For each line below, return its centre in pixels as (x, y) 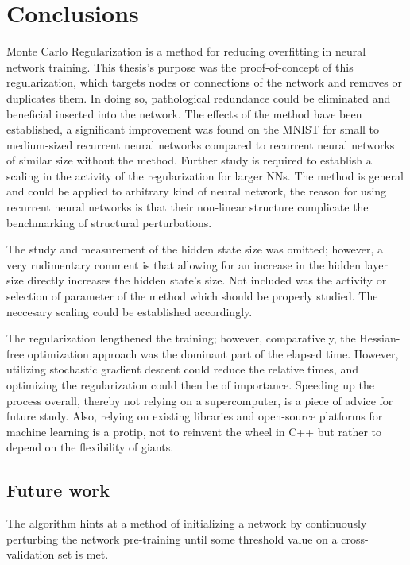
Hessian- (380, 338)
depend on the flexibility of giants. (90, 447)
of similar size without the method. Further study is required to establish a (189, 160)
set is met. (83, 554)
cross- (355, 538)
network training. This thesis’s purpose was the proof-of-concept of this (180, 66)
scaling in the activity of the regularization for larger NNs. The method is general (205, 175)
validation (31, 554)
